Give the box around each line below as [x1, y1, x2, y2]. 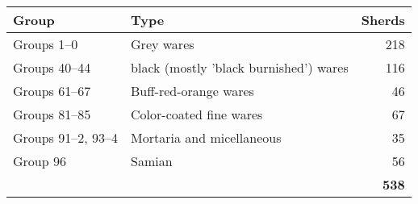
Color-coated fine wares [131, 105, 263, 123]
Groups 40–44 [13, 58, 91, 77]
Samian [131, 152, 173, 170]
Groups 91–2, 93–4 [13, 128, 119, 147]
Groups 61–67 [13, 81, 91, 100]
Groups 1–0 [13, 35, 78, 53]
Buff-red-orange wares [131, 81, 254, 100]
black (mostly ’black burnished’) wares [131, 58, 349, 77]
